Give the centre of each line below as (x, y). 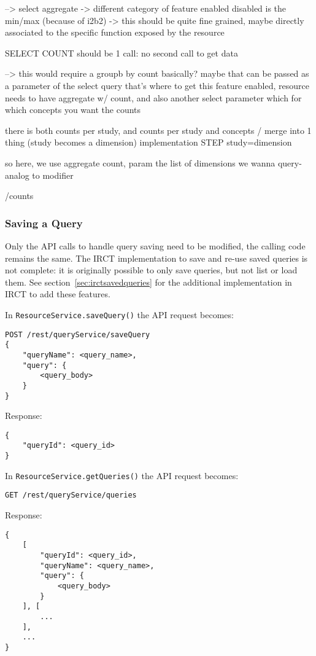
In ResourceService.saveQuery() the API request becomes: (119, 314)
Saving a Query (44, 223)
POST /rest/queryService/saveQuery (78, 334)
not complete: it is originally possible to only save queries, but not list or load (151, 270)
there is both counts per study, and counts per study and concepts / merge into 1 (158, 130)
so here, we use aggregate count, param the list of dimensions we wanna (140, 162)
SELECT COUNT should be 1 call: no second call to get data (121, 53)
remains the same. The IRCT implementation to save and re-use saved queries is (156, 258)
